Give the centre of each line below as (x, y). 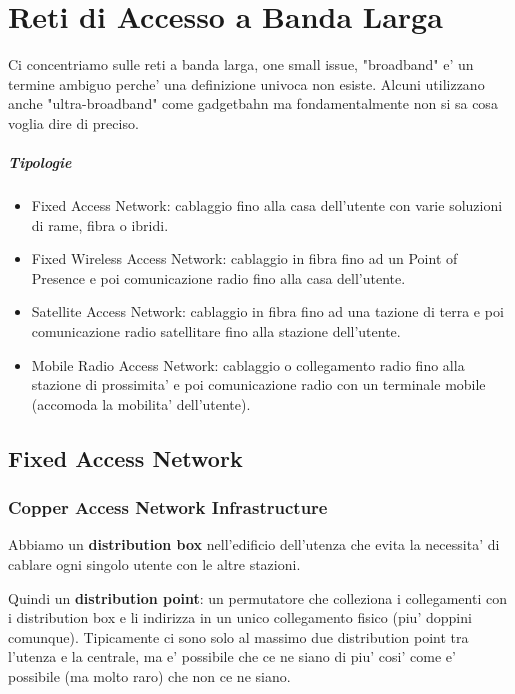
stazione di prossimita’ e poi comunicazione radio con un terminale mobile (258, 384)
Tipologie (40, 162)
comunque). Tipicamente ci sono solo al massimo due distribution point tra (238, 636)
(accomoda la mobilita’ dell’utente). (141, 403)
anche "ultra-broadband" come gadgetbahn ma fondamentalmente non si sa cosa (253, 103)
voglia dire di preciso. (73, 122)
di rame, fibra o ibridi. (100, 224)
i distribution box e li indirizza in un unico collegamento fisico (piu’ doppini (240, 617)
